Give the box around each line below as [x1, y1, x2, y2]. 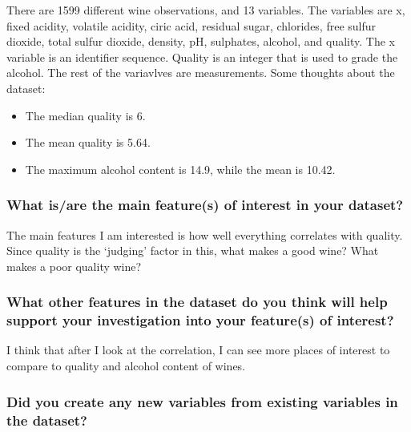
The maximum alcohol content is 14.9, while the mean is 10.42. [25, 160, 336, 177]
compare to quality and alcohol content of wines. [6, 357, 246, 374]
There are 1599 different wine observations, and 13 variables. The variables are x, [6, 2, 405, 18]
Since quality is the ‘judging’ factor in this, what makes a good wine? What [6, 242, 379, 259]
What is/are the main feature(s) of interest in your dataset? [6, 195, 404, 215]
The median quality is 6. [25, 107, 146, 123]
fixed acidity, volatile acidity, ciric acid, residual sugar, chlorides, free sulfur [6, 17, 377, 34]
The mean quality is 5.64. [25, 134, 151, 151]
